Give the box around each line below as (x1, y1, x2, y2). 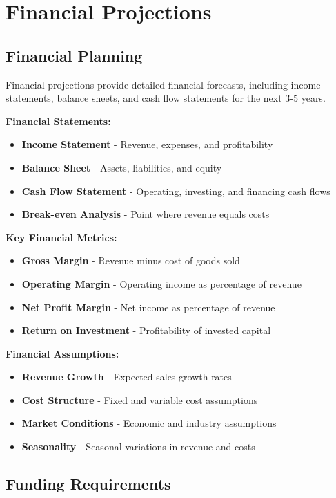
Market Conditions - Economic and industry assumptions (21, 416, 277, 430)
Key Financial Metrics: (6, 230, 117, 244)
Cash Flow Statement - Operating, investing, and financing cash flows (21, 183, 330, 198)
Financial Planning (6, 44, 143, 66)
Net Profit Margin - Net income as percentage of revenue (21, 299, 275, 314)
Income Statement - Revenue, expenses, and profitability (21, 137, 273, 151)
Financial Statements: (6, 113, 111, 128)
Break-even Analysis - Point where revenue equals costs (21, 207, 270, 221)
